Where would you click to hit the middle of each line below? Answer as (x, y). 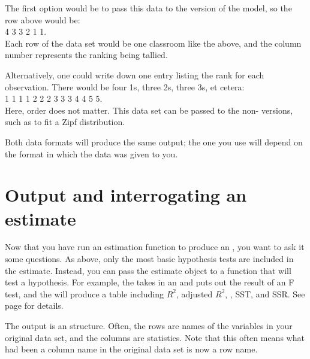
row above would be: (43, 19)
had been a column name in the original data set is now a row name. (131, 349)
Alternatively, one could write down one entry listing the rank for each (135, 74)
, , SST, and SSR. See (265, 293)
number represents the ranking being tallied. (86, 55)
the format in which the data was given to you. (91, 153)
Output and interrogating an (126, 195)
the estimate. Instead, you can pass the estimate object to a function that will (148, 270)
